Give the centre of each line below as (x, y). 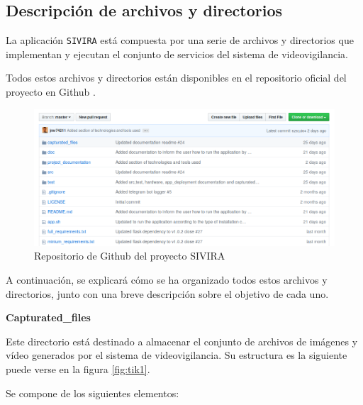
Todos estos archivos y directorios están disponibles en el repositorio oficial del (176, 78)
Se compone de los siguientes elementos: (93, 393)
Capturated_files (48, 317)
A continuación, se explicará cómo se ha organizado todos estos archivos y (167, 279)
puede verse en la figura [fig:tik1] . (78, 368)
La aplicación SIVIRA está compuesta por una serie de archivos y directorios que (180, 40)
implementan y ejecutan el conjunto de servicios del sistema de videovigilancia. (177, 54)
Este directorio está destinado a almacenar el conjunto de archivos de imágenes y (182, 341)
